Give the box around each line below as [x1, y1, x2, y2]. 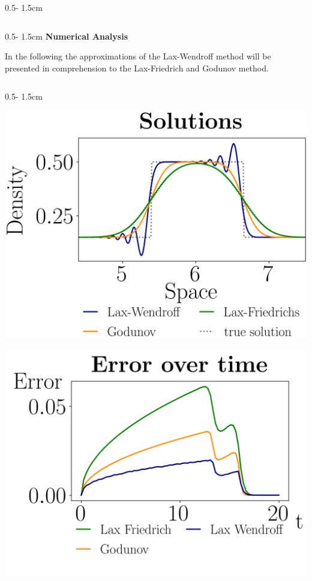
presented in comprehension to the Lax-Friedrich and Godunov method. [5, 61, 269, 74]
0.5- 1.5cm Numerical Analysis [5, 29, 128, 42]
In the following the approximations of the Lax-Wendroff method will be [5, 50, 271, 62]
